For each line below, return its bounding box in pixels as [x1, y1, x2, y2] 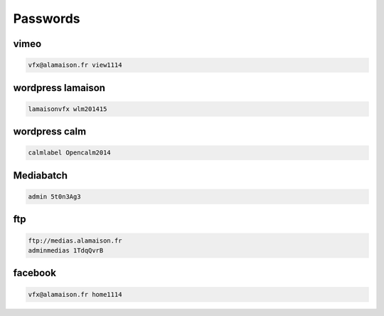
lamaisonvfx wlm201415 [28, 105, 107, 113]
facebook [13, 267, 57, 279]
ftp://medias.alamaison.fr [28, 236, 122, 245]
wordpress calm [13, 125, 87, 138]
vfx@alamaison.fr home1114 [28, 290, 122, 298]
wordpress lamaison [13, 82, 106, 94]
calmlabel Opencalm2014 [28, 149, 112, 157]
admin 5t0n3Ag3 [28, 192, 81, 201]
